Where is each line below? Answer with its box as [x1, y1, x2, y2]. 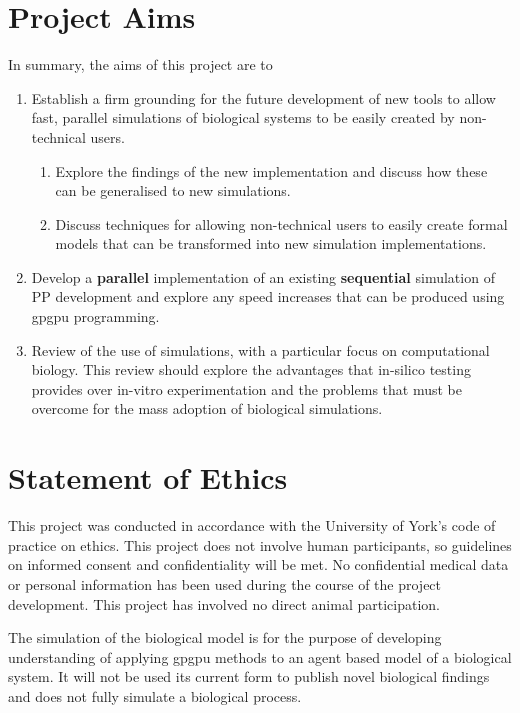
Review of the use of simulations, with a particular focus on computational [31, 339, 490, 360]
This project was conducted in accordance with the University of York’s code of [8, 515, 496, 536]
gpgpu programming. [31, 306, 160, 327]
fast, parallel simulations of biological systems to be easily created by [31, 107, 455, 128]
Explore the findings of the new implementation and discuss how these [55, 160, 488, 181]
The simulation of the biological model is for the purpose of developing [8, 627, 442, 648]
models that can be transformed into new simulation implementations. [55, 233, 487, 254]
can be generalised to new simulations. [55, 180, 291, 201]
